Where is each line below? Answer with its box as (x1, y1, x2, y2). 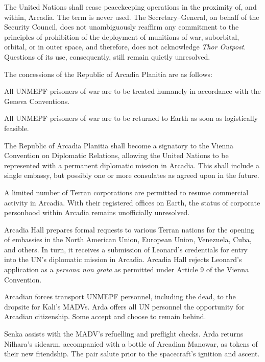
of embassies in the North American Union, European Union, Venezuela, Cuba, (4, 234, 252, 245)
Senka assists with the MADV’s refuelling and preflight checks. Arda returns (4, 328, 244, 339)
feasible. (4, 122, 29, 133)
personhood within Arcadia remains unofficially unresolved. (4, 207, 190, 218)
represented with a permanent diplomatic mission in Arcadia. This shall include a (4, 160, 259, 170)
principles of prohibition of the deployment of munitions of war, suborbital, (4, 31, 239, 42)
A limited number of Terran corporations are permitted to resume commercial (4, 187, 249, 197)
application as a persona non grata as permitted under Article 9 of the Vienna (4, 264, 249, 275)
